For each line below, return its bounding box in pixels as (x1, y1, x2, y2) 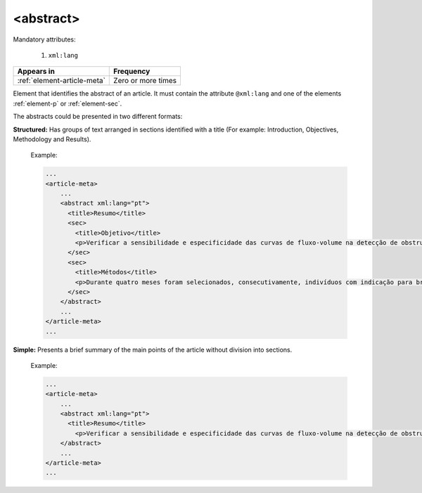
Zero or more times (113, 76, 177, 86)
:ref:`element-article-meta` (17, 76, 105, 86)
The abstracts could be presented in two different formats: (13, 113, 183, 121)
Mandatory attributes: (13, 35, 77, 44)
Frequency (113, 67, 151, 77)
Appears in (17, 67, 56, 77)
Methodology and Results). (13, 134, 91, 143)
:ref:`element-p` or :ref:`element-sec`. (13, 99, 122, 108)
